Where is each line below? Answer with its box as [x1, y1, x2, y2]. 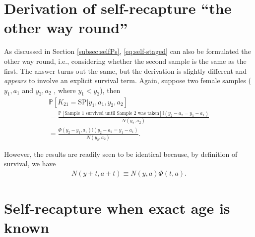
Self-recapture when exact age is [4, 198, 230, 218]
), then [100, 85, 121, 95]
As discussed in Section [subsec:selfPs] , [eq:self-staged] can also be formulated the [4, 46, 251, 56]
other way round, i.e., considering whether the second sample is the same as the [4, 55, 247, 66]
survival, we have [4, 158, 56, 169]
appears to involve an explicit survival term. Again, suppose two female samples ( [4, 75, 251, 86]
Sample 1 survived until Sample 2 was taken [64, 111, 159, 116]
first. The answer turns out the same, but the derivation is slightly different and [4, 65, 247, 76]
